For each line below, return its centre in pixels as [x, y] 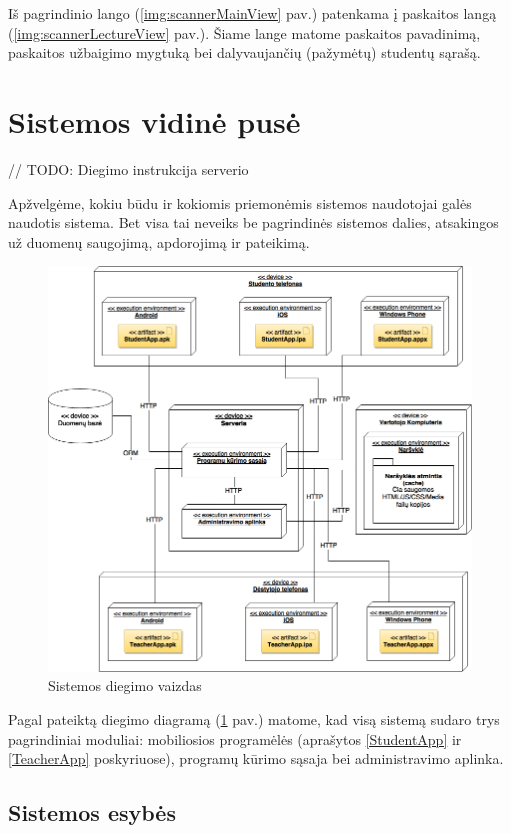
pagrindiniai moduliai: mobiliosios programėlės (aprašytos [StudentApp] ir [235, 738]
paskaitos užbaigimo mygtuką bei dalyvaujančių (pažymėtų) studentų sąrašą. [244, 52]
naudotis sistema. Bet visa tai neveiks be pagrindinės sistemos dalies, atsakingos [253, 222]
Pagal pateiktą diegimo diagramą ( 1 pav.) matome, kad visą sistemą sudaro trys [254, 719]
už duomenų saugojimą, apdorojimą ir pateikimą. [159, 241]
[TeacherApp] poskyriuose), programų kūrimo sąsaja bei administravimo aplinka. [256, 758]
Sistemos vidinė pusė [154, 120]
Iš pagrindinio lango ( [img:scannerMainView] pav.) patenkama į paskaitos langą [252, 13]
